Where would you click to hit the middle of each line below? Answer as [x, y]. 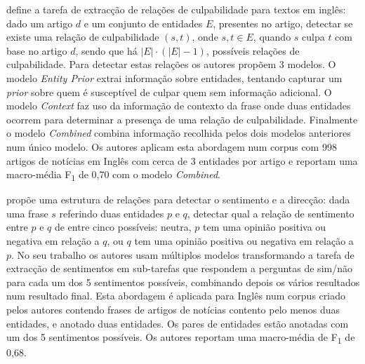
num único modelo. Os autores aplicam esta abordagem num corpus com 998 [172, 146]
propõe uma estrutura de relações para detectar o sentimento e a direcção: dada [178, 200]
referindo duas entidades [112, 213]
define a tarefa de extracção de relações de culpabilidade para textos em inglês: [176, 9]
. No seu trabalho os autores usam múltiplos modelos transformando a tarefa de [183, 254]
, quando [272, 37]
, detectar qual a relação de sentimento [271, 213]
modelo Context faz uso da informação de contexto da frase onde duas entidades [179, 106]
